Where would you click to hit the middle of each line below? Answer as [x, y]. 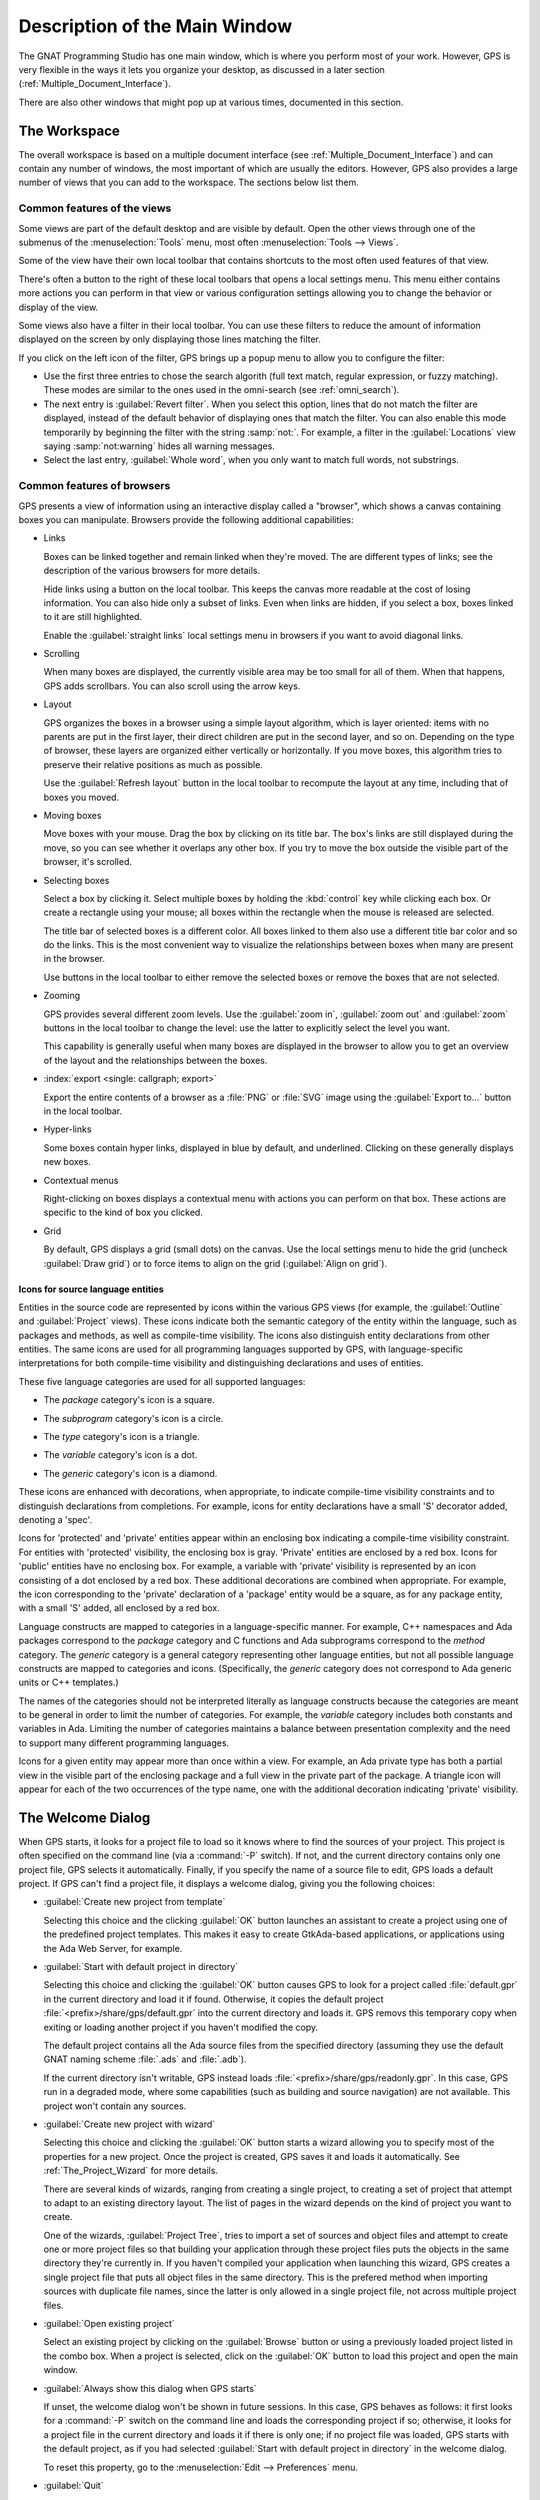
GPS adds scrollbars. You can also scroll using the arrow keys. [172, 686]
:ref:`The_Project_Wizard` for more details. [131, 2171]
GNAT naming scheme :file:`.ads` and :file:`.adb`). [145, 2059]
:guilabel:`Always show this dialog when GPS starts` [150, 2388]
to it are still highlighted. [93, 617]
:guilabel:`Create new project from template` [134, 1902]
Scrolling [61, 654]
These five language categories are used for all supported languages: [162, 1381]
